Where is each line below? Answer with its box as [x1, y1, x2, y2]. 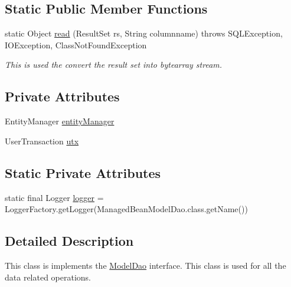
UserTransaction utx [5, 134, 79, 147]
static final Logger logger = [5, 191, 104, 203]
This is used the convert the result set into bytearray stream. [5, 58, 223, 71]
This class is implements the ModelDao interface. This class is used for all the [5, 259, 286, 271]
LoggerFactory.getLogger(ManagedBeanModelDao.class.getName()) [5, 203, 248, 215]
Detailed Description [5, 232, 134, 250]
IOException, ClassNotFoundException [5, 38, 147, 51]
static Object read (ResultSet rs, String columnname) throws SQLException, [5, 27, 283, 39]
